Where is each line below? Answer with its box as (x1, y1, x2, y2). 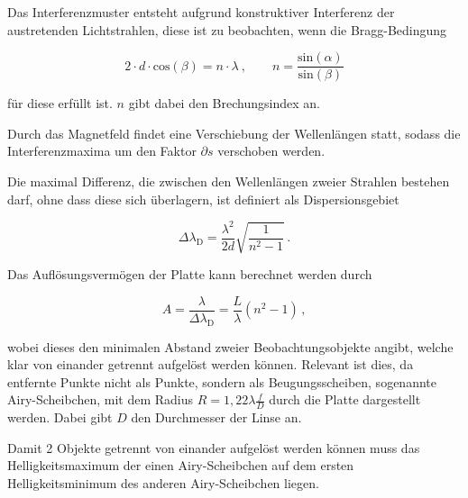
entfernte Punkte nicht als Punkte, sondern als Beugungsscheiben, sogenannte (7, 372, 436, 391)
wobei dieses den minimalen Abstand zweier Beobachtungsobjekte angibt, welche (7, 337, 454, 356)
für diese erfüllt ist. (7, 94, 113, 113)
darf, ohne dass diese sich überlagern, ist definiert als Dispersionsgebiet (7, 189, 399, 208)
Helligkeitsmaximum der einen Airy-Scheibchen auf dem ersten (7, 456, 354, 475)
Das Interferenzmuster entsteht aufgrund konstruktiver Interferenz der (7, 3, 395, 21)
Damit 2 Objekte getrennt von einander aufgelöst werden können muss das (7, 438, 420, 457)
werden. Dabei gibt (7, 408, 113, 427)
